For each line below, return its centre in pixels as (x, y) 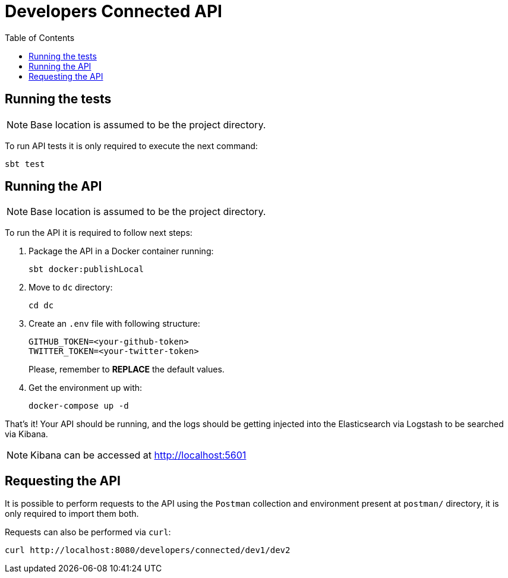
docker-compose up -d (79, 406)
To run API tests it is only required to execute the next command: (131, 146)
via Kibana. (26, 434)
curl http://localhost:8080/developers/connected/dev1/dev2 (148, 550)
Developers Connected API (113, 11)
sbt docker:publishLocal (86, 269)
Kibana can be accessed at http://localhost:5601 (138, 455)
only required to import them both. (72, 514)
